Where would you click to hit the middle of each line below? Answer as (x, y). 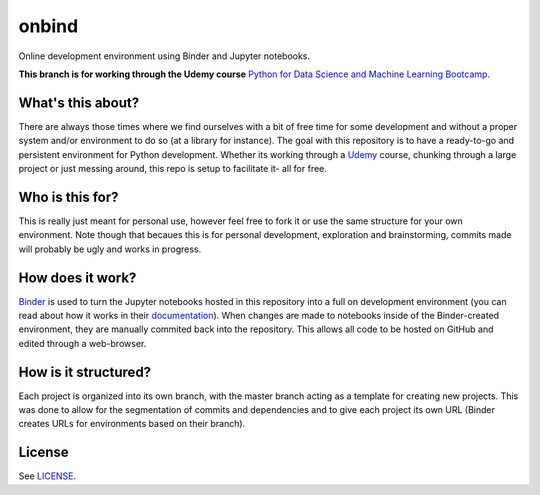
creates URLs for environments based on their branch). (132, 424)
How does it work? (77, 277)
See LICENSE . (47, 476)
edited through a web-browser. (82, 343)
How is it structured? (85, 371)
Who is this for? (68, 196)
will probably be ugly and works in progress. (110, 249)
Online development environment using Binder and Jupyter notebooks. (164, 56)
